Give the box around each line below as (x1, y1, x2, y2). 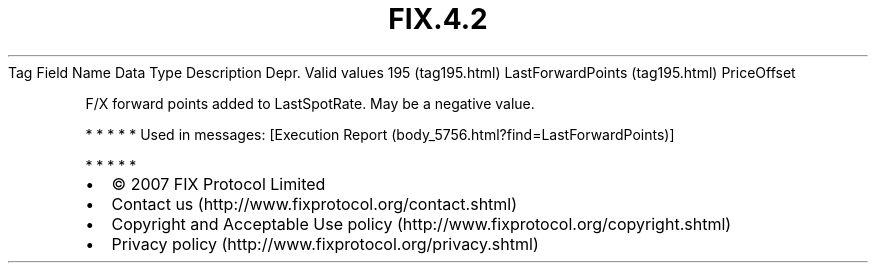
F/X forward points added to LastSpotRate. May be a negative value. (85, 94, 535, 112)
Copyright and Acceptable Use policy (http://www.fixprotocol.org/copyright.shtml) (111, 213, 732, 234)
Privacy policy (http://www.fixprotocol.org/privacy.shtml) (111, 233, 539, 254)
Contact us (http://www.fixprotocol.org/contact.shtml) (111, 193, 518, 214)
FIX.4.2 (388, 2, 488, 36)
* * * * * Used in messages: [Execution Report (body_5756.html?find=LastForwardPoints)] (85, 125, 675, 143)
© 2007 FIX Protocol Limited (111, 173, 326, 194)
